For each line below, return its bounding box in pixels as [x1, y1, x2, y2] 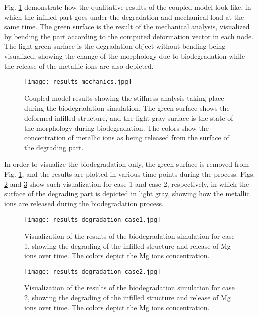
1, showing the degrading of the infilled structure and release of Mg [24, 240, 231, 251]
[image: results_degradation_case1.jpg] [24, 216, 161, 224]
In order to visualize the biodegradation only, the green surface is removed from [4, 159, 249, 169]
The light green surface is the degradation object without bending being [4, 41, 226, 51]
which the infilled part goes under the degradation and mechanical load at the [4, 11, 244, 22]
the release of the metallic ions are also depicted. [4, 60, 154, 71]
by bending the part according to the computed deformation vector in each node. [4, 31, 254, 41]
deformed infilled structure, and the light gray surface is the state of [24, 113, 233, 123]
